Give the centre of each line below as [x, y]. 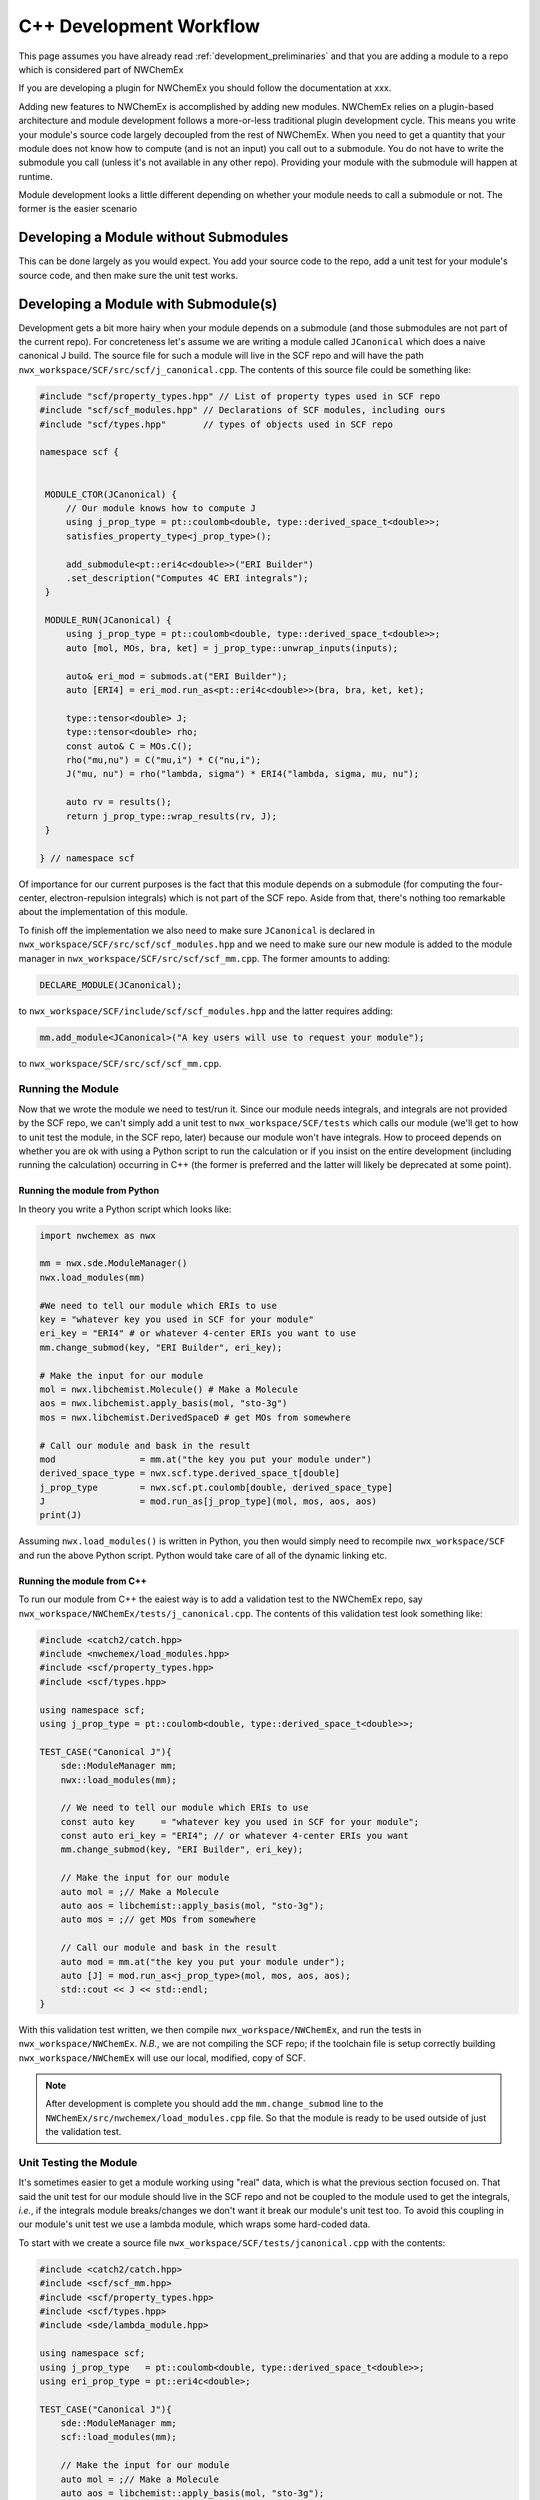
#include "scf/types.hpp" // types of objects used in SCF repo [216, 424]
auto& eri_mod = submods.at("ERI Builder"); [176, 676]
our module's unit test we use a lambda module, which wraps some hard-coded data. [194, 2224]
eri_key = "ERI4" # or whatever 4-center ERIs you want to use [198, 1333]
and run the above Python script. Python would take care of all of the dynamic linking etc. [203, 1555]
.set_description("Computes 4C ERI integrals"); [187, 578]
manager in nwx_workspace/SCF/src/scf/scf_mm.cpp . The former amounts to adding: [204, 958]
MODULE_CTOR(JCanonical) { [111, 494]
